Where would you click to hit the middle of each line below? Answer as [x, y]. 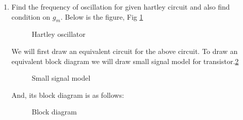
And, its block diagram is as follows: [68, 95]
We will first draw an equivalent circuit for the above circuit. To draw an [125, 51]
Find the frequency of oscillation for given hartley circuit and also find [120, 7]
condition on [31, 16]
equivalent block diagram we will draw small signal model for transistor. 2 [125, 61]
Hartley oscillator [58, 34]
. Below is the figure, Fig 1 [102, 16]
